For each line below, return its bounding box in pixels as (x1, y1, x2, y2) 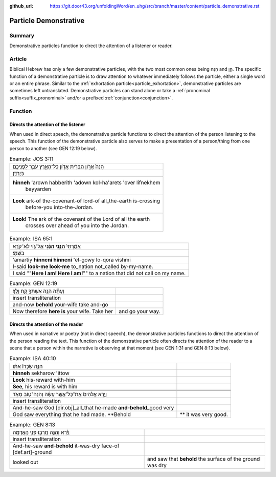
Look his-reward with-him (12, 376, 75, 383)
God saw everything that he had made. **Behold (12, 410, 131, 418)
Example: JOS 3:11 (9, 155, 54, 162)
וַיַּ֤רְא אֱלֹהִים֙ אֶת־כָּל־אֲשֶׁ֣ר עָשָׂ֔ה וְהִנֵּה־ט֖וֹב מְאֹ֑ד (12, 390, 107, 398)
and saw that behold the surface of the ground (147, 455, 260, 463)
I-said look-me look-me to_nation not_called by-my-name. (12, 263, 153, 270)
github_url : (9, 3, 33, 9)
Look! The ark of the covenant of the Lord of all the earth (12, 216, 150, 223)
